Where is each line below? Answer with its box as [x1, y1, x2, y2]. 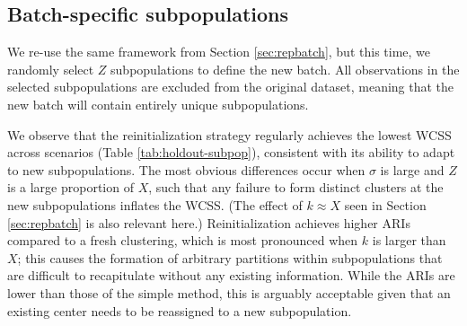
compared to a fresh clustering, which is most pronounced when [7, 231, 358, 250]
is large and [380, 160, 445, 179]
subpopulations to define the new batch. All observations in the [110, 59, 460, 78]
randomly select [7, 59, 94, 78]
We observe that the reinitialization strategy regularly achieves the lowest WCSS [7, 125, 452, 144]
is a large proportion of [7, 178, 134, 197]
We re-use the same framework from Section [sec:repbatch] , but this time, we [7, 42, 431, 61]
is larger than [372, 231, 446, 250]
